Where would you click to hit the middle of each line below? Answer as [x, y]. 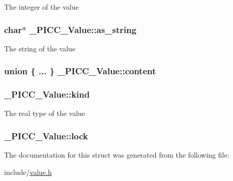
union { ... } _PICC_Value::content [80, 71]
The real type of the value [45, 113]
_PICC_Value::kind [47, 94]
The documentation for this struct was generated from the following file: [117, 155]
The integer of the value [41, 7]
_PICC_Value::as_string [83, 29]
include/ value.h [28, 172]
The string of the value [40, 48]
